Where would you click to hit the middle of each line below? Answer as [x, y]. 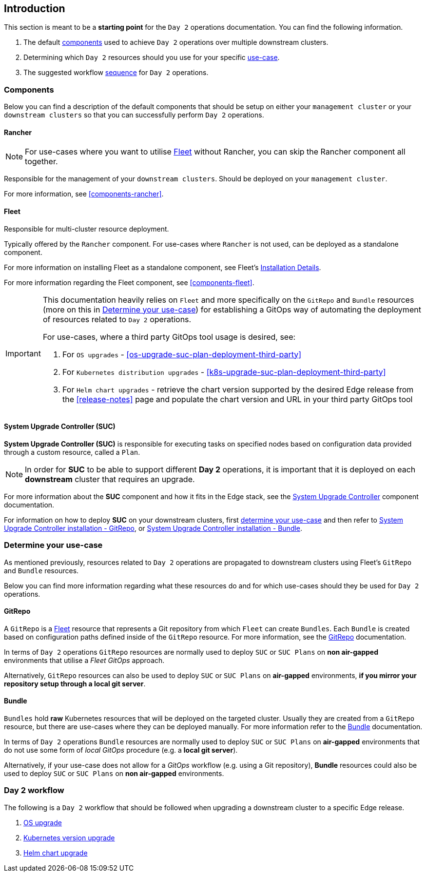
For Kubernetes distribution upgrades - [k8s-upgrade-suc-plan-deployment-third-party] [224, 372]
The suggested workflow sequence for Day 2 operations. [116, 73]
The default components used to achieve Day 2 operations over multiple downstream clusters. [176, 42]
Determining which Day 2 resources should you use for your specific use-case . [152, 58]
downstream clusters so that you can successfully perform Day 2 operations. [134, 115]
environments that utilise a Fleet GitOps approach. [84, 660]
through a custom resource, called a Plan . [72, 452]
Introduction [35, 9]
